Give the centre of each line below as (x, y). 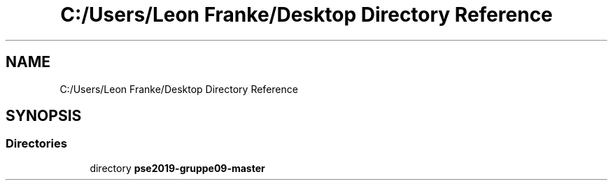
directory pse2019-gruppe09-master (177, 168)
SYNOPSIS (44, 116)
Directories (36, 144)
